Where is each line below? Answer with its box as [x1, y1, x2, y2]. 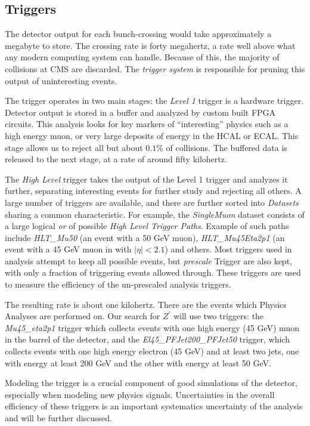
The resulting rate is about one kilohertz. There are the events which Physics [5, 298, 287, 310]
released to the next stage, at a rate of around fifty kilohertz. [5, 153, 227, 165]
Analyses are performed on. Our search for [5, 310, 160, 322]
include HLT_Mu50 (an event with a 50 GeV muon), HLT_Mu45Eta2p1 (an [5, 231, 285, 243]
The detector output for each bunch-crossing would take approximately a [5, 27, 272, 40]
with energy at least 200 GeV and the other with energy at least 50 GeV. [5, 356, 271, 369]
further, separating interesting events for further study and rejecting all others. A [5, 184, 302, 197]
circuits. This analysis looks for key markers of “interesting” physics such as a [5, 118, 289, 130]
